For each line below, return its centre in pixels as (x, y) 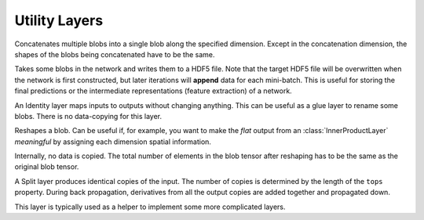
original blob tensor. (47, 167)
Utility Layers (59, 20)
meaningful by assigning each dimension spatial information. (113, 142)
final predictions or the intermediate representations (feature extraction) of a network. (153, 91)
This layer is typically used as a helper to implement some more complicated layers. (150, 207)
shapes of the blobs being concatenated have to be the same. (115, 54)
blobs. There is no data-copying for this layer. (88, 116)
